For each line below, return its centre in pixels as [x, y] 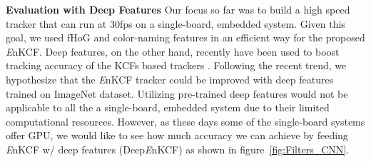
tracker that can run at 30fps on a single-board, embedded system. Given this [176, 23]
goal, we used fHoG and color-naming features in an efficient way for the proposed [185, 37]
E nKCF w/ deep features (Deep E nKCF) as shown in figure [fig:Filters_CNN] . [178, 149]
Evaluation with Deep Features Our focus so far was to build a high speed [178, 9]
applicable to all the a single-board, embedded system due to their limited [168, 107]
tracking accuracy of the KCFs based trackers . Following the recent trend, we [176, 65]
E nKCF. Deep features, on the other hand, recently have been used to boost [173, 51]
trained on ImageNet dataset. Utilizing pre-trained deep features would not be [177, 93]
